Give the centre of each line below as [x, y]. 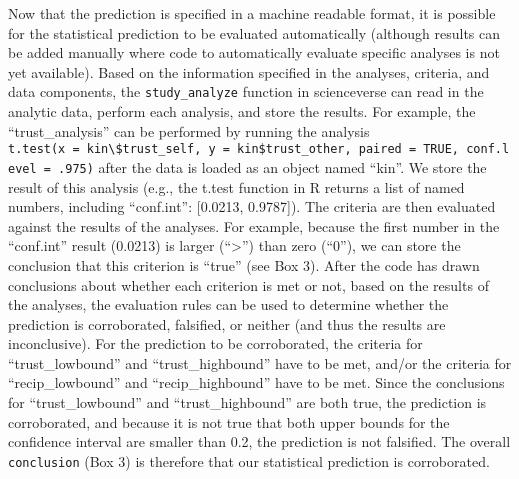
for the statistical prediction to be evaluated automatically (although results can [254, 32]
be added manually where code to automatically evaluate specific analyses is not [254, 52]
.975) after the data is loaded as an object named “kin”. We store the [272, 166]
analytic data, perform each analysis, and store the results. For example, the [242, 111]
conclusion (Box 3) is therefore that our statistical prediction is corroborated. [249, 460]
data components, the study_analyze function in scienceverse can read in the [246, 91]
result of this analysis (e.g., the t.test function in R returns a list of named [236, 186]
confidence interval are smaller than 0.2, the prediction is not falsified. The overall [259, 441]
